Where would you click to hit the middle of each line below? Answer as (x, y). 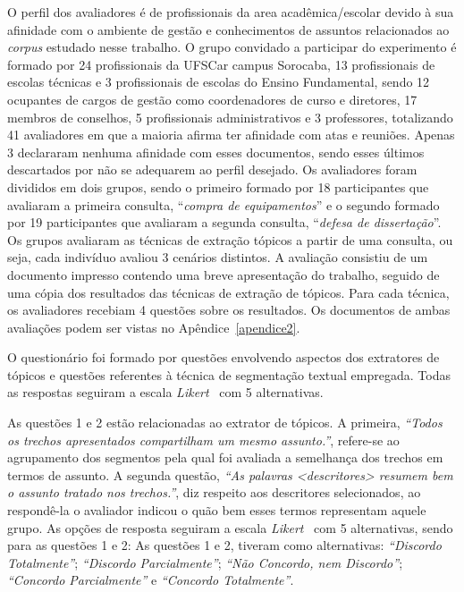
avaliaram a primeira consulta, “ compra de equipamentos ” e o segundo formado (224, 204)
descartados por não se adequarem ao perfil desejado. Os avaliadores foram (212, 169)
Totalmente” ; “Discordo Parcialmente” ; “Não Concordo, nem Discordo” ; (205, 562)
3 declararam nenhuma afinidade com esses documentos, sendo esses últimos (216, 152)
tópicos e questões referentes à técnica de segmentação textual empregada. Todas (229, 374)
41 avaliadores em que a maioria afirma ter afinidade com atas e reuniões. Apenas (231, 135)
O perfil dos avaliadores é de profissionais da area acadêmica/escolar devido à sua (231, 12)
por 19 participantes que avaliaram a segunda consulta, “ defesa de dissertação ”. (224, 222)
